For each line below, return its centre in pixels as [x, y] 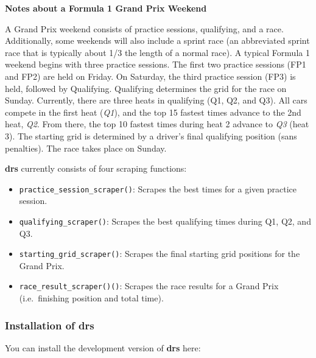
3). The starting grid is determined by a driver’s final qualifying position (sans [151, 135]
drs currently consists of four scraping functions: [96, 168]
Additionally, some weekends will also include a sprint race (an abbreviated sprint [157, 40]
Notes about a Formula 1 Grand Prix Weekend [106, 8]
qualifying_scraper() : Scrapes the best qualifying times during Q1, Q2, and [165, 221]
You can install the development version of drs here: [103, 347]
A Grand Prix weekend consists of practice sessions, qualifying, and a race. [144, 28]
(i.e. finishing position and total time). [91, 298]
